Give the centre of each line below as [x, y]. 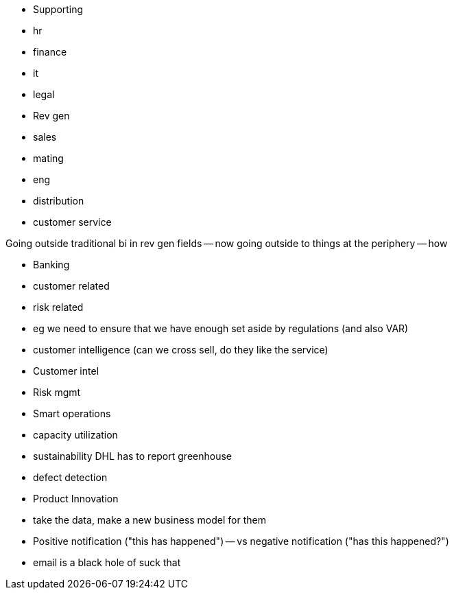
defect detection [70, 477]
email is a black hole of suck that [107, 562]
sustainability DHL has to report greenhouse [132, 456]
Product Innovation [76, 499]
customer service [72, 222]
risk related [58, 307]
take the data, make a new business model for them [150, 520]
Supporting [58, 9]
